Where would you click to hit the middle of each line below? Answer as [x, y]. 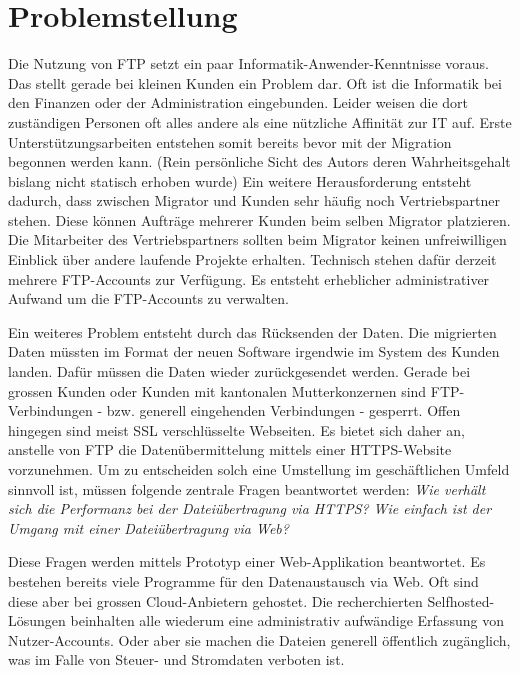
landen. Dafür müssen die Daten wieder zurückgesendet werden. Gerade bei [239, 371]
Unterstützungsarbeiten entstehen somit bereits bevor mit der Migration [230, 141]
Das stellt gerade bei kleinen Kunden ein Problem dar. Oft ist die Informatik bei [255, 82]
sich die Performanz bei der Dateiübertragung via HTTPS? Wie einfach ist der [250, 508]
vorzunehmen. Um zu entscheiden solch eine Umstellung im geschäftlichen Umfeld [259, 469]
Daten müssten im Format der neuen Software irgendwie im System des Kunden [254, 351]
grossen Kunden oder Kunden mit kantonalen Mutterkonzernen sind [217, 390]
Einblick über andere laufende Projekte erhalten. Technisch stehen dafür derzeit [252, 259]
